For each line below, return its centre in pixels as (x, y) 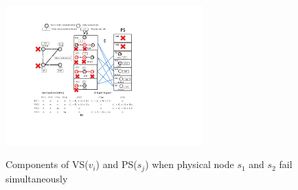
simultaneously (37, 178)
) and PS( (116, 164)
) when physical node (190, 164)
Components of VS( (47, 164)
